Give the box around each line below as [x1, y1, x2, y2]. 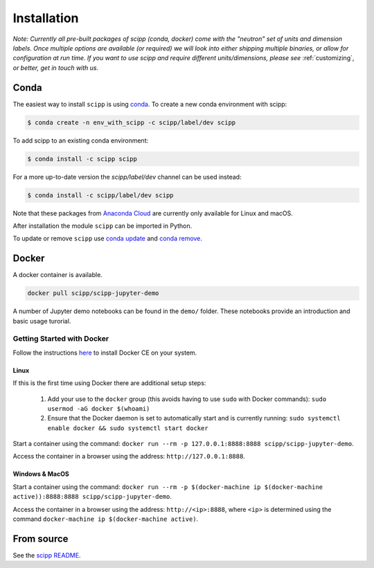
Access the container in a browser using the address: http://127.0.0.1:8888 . [12, 452, 245, 461]
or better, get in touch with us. [12, 63, 99, 72]
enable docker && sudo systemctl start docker [47, 424, 208, 432]
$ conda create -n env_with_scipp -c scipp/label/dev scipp [27, 118, 236, 126]
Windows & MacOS [12, 470, 69, 478]
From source [12, 533, 69, 544]
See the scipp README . [12, 551, 81, 559]
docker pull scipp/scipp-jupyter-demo [27, 290, 159, 297]
